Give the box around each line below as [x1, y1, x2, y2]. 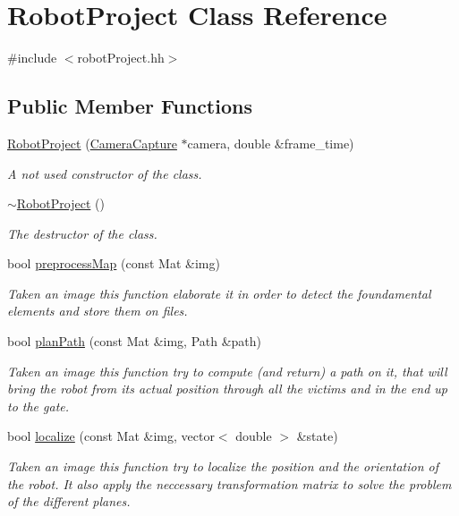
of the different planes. [7, 492, 131, 511]
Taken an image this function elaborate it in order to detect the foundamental [7, 283, 431, 302]
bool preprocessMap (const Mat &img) [7, 254, 220, 273]
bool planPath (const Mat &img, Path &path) [7, 332, 262, 351]
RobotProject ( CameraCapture [7, 133, 177, 152]
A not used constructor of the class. [7, 164, 202, 182]
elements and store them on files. [7, 301, 188, 320]
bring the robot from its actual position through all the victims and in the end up [7, 379, 448, 398]
